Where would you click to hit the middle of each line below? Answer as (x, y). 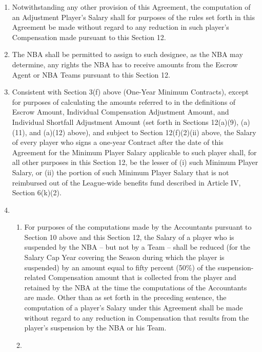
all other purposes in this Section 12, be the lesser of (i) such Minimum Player (135, 162)
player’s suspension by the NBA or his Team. (95, 328)
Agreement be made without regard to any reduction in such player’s (120, 27)
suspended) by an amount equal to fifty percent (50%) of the (120, 267)
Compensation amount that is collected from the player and (142, 277)
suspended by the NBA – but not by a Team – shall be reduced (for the (137, 247)
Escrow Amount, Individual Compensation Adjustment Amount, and (120, 112)
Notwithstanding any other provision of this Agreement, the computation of (131, 7)
